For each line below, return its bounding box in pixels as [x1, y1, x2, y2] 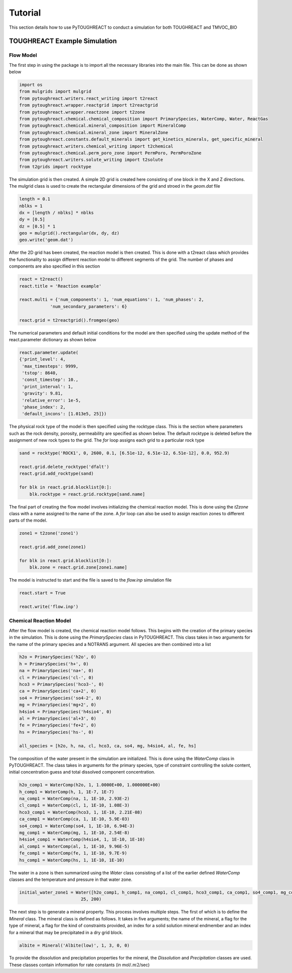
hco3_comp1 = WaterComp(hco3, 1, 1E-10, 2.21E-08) [19, 809, 143, 815]
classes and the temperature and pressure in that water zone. [9, 876, 132, 882]
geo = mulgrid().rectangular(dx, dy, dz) [19, 231, 120, 236]
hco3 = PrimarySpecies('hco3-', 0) [19, 681, 104, 687]
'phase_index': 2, [22, 405, 66, 410]
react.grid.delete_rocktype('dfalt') [19, 464, 109, 469]
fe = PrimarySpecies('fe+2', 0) [19, 722, 97, 728]
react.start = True [19, 590, 66, 596]
